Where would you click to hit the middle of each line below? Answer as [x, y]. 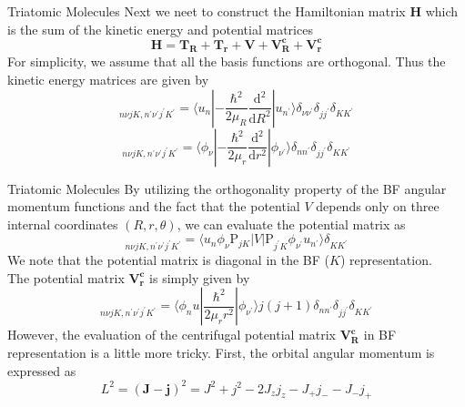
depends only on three [378, 206]
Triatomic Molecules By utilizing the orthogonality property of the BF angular [227, 188]
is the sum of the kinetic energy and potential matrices [160, 29]
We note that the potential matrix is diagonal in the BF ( [169, 260]
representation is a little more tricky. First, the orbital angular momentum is [221, 352]
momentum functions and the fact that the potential [154, 206]
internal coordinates [63, 224]
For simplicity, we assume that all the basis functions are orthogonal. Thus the [227, 61]
